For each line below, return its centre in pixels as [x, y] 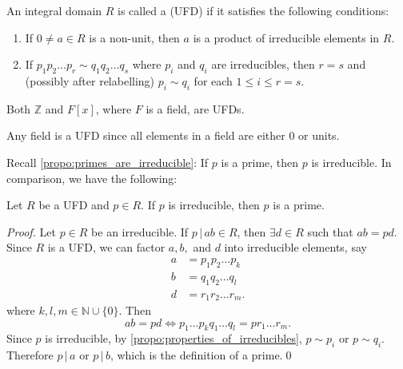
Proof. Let [31, 231]
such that [330, 231]
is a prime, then [260, 162]
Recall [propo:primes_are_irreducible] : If [108, 162]
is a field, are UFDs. [195, 108]
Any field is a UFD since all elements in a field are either [146, 135]
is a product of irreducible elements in [286, 37]
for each [213, 80]
